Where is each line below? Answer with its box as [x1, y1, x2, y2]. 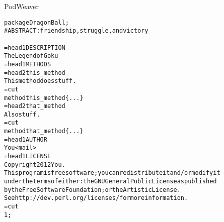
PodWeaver [4, 1, 39, 11]
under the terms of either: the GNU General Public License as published [4, 178, 217, 185]
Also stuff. [4, 110, 40, 118]
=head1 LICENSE [4, 153, 51, 160]
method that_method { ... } [4, 128, 84, 135]
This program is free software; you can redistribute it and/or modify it [4, 169, 220, 177]
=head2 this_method [4, 69, 65, 76]
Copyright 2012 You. [4, 161, 65, 168]
